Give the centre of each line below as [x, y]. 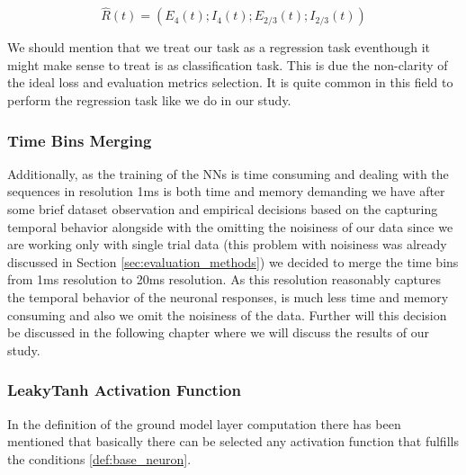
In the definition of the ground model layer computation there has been [204, 423]
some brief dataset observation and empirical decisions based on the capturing [223, 209]
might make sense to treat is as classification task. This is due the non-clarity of [228, 64]
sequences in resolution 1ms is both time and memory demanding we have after [226, 191]
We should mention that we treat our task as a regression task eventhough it [219, 47]
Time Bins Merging [80, 140]
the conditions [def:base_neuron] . [99, 458]
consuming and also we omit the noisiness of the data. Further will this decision [227, 314]
